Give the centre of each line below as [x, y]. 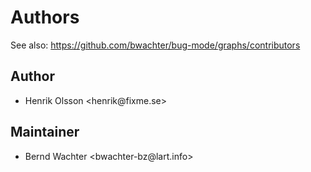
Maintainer [45, 132]
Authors [45, 17]
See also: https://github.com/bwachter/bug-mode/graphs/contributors [155, 45]
